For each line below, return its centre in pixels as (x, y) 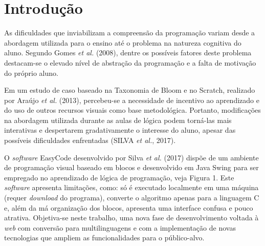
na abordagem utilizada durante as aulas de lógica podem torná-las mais (118, 120)
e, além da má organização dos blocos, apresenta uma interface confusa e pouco (129, 207)
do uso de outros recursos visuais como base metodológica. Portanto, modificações (132, 110)
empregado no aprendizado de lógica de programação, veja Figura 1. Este (119, 177)
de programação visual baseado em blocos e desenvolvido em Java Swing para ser (131, 167)
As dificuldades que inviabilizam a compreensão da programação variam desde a (130, 33)
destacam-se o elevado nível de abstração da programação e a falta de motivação (130, 62)
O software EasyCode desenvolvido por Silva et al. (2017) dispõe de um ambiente (131, 157)
